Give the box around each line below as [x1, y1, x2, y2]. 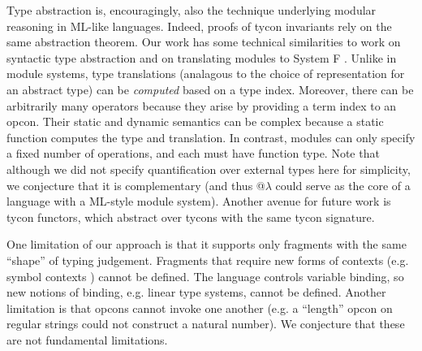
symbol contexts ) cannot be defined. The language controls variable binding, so [6, 267, 404, 284]
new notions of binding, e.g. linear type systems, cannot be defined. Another [6, 284, 386, 301]
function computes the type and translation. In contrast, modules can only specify [6, 128, 416, 145]
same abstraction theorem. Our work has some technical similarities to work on [6, 33, 401, 50]
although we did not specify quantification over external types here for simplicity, [6, 160, 411, 177]
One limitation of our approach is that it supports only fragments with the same [6, 236, 407, 253]
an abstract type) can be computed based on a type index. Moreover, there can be [6, 80, 414, 97]
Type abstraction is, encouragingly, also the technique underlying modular [6, 2, 377, 18]
